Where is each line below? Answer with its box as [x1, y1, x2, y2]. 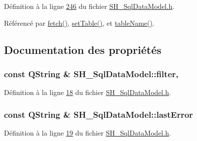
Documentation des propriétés [4, 42, 161, 57]
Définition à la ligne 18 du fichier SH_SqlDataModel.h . [4, 87, 171, 97]
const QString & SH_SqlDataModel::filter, [4, 67, 179, 80]
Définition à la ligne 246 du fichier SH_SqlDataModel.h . [4, 1, 175, 11]
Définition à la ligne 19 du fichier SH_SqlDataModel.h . [4, 128, 171, 138]
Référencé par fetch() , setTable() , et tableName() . [4, 17, 155, 28]
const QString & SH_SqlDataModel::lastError [4, 108, 193, 120]
